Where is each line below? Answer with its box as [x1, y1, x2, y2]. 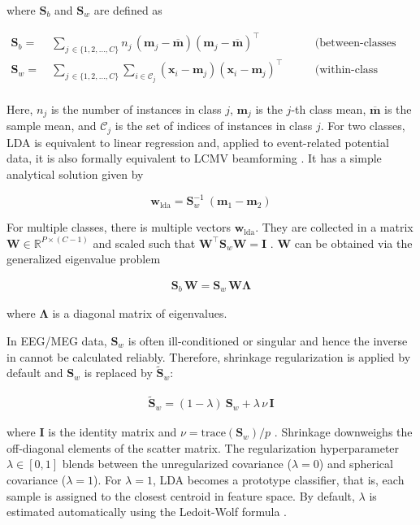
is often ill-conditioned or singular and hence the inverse [128, 332, 408, 349]
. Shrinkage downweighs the [274, 423, 413, 440]
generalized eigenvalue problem [6, 250, 161, 267]
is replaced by [84, 364, 153, 381]
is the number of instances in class [50, 100, 222, 117]
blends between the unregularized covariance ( [62, 455, 292, 472]
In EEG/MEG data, [6, 332, 107, 349]
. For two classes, [320, 117, 405, 134]
